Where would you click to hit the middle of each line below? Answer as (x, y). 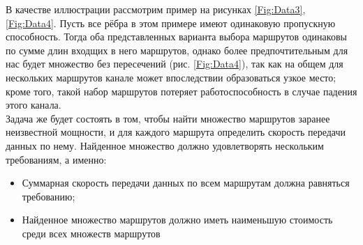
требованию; (49, 196)
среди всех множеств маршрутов (91, 233)
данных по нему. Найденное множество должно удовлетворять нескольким (165, 145)
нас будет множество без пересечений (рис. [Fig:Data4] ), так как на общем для (175, 64)
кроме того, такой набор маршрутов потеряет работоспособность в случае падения (181, 91)
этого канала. (34, 105)
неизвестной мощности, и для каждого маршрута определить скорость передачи (176, 132)
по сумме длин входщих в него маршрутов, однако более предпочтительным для (177, 50)
